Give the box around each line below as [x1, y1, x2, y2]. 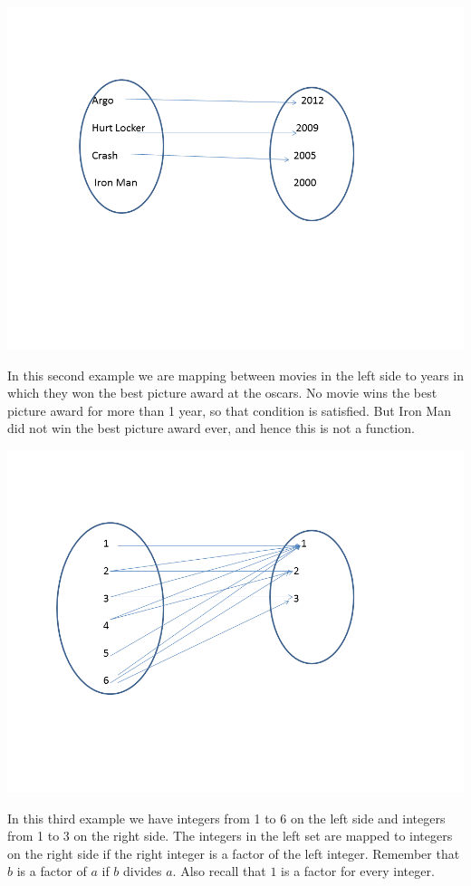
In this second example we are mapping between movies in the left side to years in [7, 365, 464, 384]
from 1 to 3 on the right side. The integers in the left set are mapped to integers [7, 826, 453, 845]
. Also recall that [172, 862, 266, 881]
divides [123, 862, 162, 881]
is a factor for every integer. [281, 862, 435, 881]
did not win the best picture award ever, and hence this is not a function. [7, 419, 415, 438]
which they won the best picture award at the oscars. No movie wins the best [7, 383, 437, 402]
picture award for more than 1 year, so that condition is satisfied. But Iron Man [7, 400, 451, 419]
